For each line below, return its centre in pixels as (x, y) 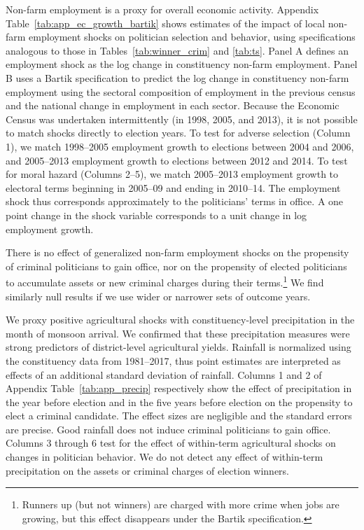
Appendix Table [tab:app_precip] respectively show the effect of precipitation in (179, 388)
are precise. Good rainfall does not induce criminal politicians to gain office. (168, 429)
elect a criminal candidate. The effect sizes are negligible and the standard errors (179, 416)
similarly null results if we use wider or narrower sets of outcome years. (158, 296)
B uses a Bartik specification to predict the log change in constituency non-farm (177, 77)
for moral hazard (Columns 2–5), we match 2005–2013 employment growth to (172, 174)
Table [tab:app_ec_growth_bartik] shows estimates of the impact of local (166, 23)
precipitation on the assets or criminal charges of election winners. (148, 470)
